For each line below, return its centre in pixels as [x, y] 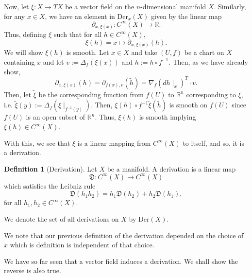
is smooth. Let [88, 52]
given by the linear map [186, 16]
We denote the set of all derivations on [61, 219]
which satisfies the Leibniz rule [50, 185]
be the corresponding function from [91, 94]
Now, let [17, 6]
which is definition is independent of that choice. [82, 245]
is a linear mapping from [114, 143]
